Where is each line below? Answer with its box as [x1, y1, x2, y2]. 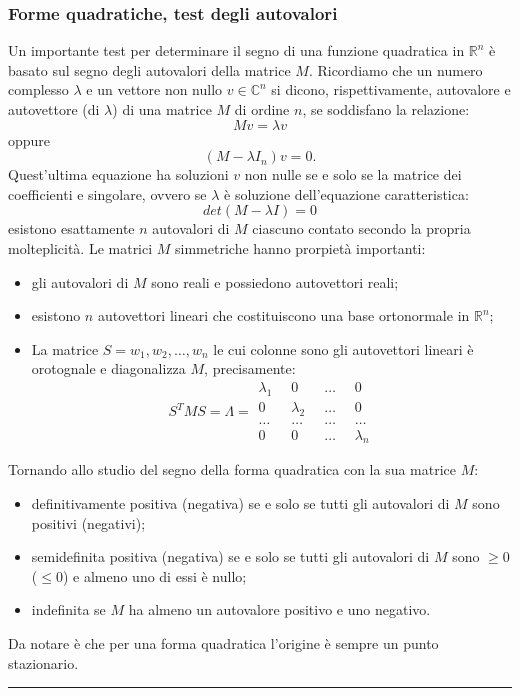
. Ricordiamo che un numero [308, 59, 483, 80]
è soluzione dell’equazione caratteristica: [224, 183, 469, 204]
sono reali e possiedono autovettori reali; [151, 271, 399, 292]
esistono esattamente [8, 218, 135, 239]
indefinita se [31, 599, 106, 620]
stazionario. [8, 652, 79, 673]
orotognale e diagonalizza [31, 358, 186, 379]
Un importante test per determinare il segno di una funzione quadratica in [8, 40, 465, 61]
